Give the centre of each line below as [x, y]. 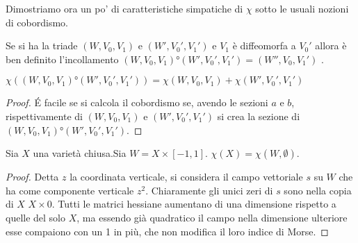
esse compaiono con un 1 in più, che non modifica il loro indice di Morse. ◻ [167, 231]
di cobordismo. [37, 22]
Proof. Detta [32, 177]
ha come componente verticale [70, 190]
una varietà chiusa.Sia [80, 153]
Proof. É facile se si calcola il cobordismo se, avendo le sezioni [137, 102]
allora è [331, 45]
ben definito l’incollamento [62, 59]
